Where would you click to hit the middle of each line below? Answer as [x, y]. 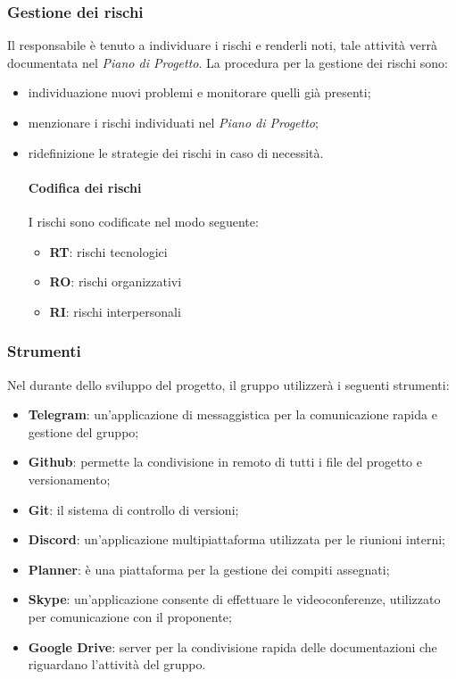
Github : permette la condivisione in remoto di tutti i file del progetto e [225, 462]
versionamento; [69, 479]
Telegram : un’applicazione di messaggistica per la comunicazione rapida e [232, 414]
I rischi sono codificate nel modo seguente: [143, 221]
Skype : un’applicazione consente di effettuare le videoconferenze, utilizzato [234, 599]
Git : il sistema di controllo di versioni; [133, 509]
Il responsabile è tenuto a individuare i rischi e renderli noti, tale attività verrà [222, 45]
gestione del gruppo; [83, 431]
